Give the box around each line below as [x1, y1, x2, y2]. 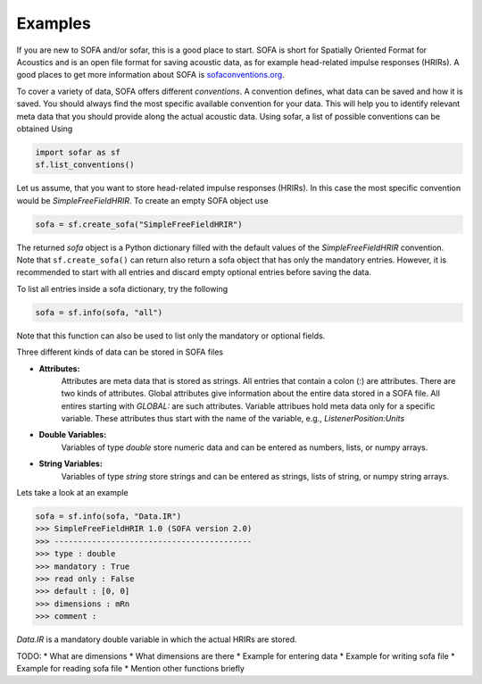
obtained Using [16, 123, 73, 134]
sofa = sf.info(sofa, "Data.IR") [35, 512, 182, 521]
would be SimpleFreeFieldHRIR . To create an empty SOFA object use [16, 195, 269, 205]
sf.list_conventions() [35, 160, 135, 170]
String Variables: [38, 458, 103, 469]
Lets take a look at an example [16, 488, 129, 498]
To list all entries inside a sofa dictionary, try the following [16, 283, 229, 294]
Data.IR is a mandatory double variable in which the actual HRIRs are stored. [16, 634, 298, 645]
